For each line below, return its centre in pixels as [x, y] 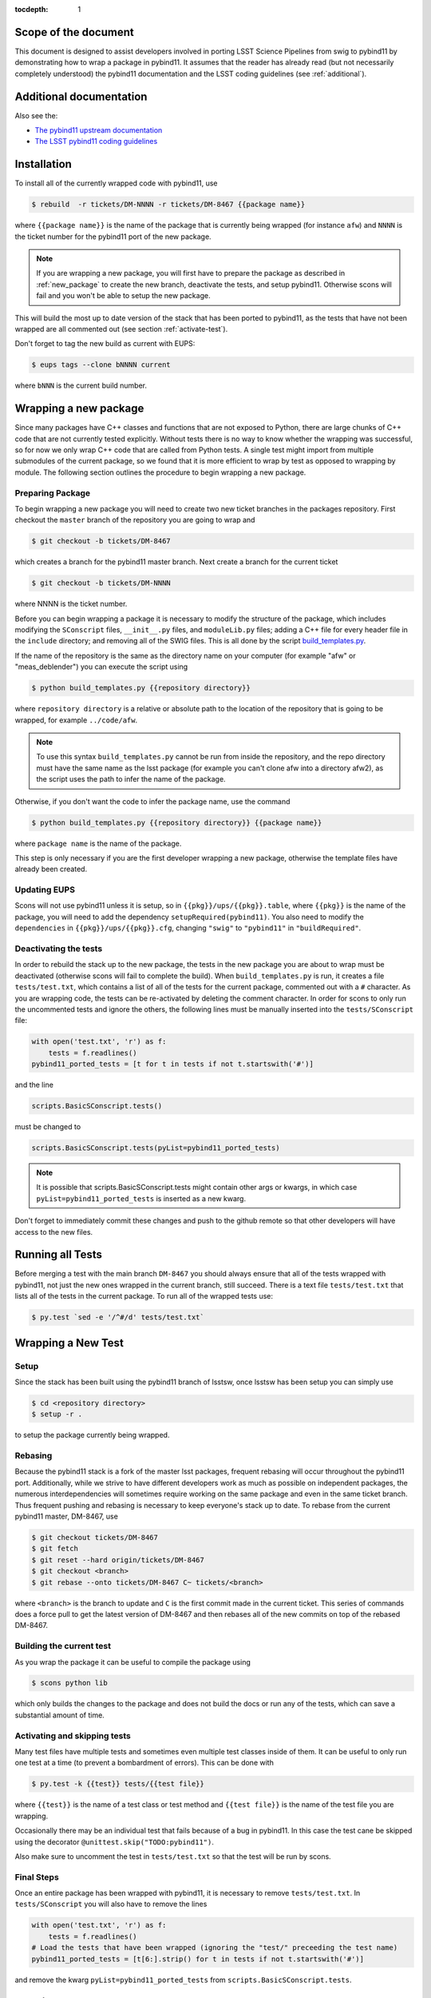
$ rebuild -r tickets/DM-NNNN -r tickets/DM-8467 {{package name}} [168, 205]
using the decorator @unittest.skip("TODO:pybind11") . [115, 1841]
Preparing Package [53, 493]
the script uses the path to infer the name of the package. [131, 779]
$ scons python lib [69, 1683]
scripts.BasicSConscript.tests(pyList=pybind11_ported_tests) [156, 1148]
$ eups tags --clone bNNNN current [101, 365]
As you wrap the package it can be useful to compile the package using [133, 1662]
